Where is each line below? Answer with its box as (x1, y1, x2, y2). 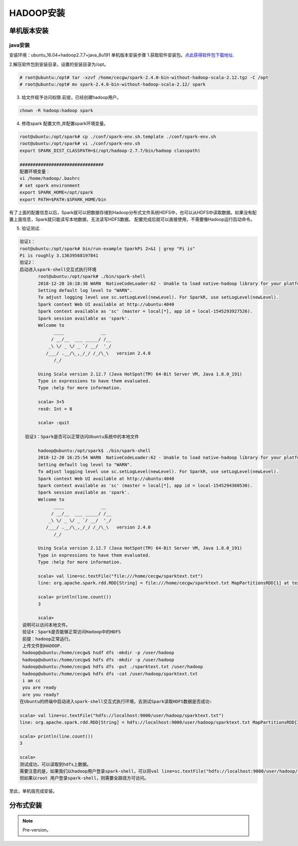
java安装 (9, 41, 30, 48)
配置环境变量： (19, 168, 51, 174)
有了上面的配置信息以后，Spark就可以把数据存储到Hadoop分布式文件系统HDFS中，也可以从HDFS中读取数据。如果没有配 (9, 209, 257, 215)
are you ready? (22, 692, 60, 697)
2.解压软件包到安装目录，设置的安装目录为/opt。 (9, 61, 109, 67)
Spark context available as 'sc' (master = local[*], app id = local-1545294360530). (38, 483, 253, 488)
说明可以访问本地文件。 (22, 622, 71, 627)
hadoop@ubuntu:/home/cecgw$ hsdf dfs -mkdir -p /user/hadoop (22, 650, 174, 656)
